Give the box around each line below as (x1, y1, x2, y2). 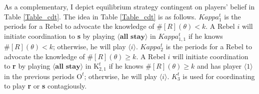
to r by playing (4, 61, 50, 71)
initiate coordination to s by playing (4, 30, 115, 41)
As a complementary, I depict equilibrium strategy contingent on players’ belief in (4, 1, 255, 11)
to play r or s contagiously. (4, 81, 87, 91)
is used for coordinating (182, 71, 255, 81)
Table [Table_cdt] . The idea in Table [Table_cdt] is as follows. (4, 11, 196, 21)
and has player (196, 61, 242, 71)
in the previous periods (4, 71, 74, 81)
